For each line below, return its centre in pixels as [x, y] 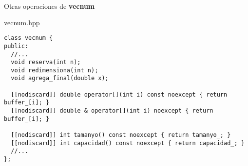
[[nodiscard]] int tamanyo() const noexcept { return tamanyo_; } [121, 135]
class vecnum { [29, 38]
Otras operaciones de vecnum [49, 6]
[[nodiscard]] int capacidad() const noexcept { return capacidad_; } [128, 143]
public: [16, 46]
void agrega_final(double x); [60, 78]
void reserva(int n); [46, 62]
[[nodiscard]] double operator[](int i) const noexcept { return [119, 94]
